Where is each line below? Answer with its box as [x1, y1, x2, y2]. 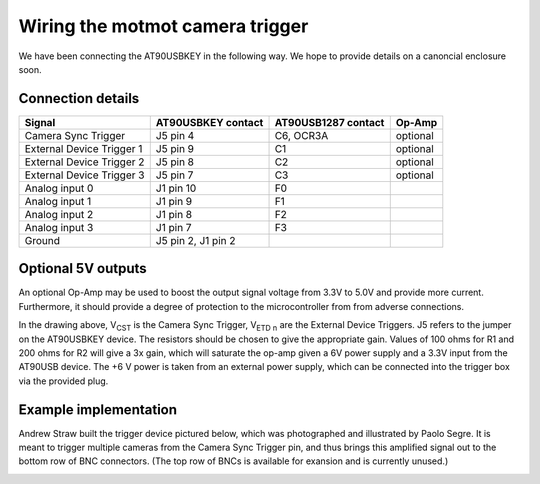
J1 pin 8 [155, 207, 193, 221]
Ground [24, 233, 60, 247]
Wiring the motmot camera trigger [18, 15, 309, 37]
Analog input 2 [24, 207, 94, 221]
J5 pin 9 [155, 141, 195, 155]
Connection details [18, 90, 140, 107]
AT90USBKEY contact [155, 115, 264, 129]
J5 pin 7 [155, 168, 194, 182]
